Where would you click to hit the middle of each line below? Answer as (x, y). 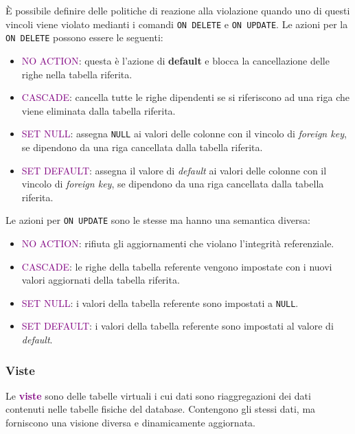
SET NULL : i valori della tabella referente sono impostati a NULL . (160, 302)
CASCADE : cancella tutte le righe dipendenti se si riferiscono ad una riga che (185, 97)
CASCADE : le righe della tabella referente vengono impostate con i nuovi (177, 266)
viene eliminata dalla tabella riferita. (99, 110)
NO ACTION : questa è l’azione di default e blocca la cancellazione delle (175, 60)
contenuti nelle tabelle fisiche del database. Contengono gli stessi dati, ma (161, 409)
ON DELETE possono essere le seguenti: (84, 37)
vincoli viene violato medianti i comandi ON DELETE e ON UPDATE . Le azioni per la (177, 24)
